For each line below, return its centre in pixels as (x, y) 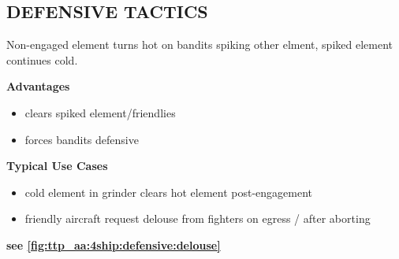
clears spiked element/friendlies (100, 112)
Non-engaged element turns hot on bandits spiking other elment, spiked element (199, 44)
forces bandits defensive (82, 139)
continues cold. (42, 59)
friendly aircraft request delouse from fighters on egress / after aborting (198, 218)
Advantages (38, 86)
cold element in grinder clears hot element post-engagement (169, 192)
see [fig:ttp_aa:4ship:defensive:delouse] (114, 244)
